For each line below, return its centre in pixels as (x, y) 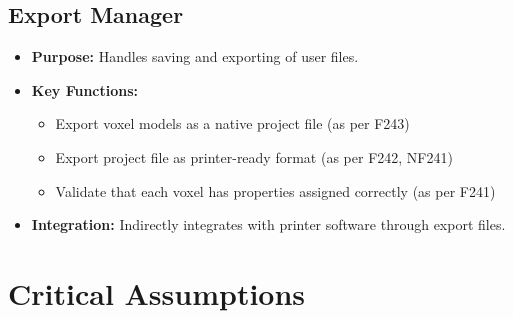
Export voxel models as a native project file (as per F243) (232, 123)
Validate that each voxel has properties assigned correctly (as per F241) (275, 190)
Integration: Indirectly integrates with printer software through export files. (268, 224)
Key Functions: (85, 89)
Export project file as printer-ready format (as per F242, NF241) (254, 156)
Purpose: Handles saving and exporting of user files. (195, 56)
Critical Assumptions (157, 292)
